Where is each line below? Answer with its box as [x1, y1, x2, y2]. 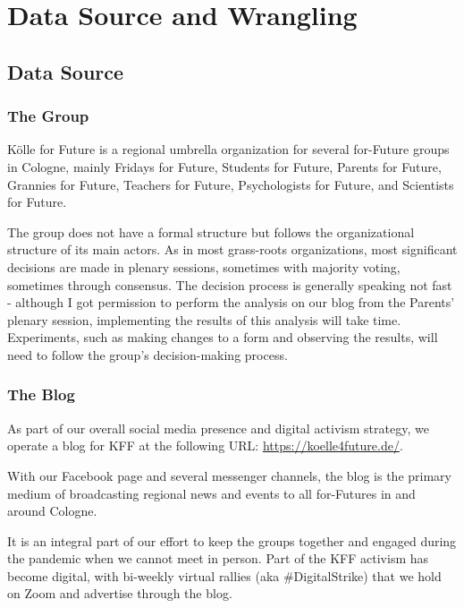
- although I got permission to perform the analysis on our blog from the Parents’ [7, 293, 455, 312]
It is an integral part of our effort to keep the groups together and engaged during [7, 531, 457, 550]
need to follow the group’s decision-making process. [7, 345, 288, 364]
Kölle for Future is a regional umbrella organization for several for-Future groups [7, 140, 450, 158]
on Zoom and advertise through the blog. [7, 584, 232, 603]
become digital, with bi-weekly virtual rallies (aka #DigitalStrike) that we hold [7, 566, 442, 585]
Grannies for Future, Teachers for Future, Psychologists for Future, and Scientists [7, 175, 454, 193]
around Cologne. [7, 501, 97, 520]
